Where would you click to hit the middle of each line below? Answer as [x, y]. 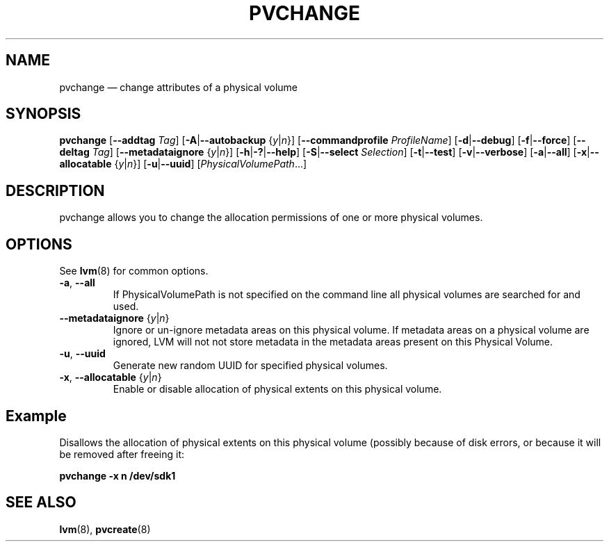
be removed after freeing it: [122, 454]
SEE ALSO [41, 503]
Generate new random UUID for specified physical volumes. [250, 366]
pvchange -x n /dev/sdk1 [117, 475]
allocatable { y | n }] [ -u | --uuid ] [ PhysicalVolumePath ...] [183, 164]
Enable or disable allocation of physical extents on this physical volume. [277, 389]
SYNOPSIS [43, 114]
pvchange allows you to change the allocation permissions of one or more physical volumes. [271, 218]
